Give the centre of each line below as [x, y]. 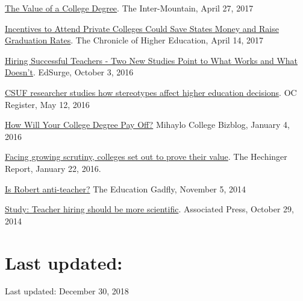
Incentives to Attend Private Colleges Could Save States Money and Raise [142, 28]
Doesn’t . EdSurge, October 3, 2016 [69, 72]
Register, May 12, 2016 [47, 104]
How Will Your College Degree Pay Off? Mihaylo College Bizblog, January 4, [147, 125]
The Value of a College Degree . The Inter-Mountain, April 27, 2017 [129, 8]
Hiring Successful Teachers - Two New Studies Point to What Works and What [151, 60]
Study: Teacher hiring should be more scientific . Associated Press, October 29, [149, 209]
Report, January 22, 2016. [53, 168]
